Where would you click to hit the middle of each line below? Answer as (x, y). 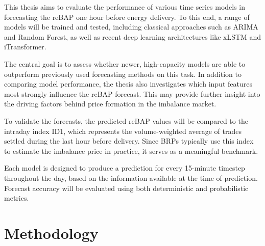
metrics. (17, 198)
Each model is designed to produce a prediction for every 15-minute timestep (125, 168)
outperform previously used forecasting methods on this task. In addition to (123, 74)
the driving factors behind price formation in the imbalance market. (110, 104)
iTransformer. (25, 47)
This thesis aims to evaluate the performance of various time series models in (125, 7)
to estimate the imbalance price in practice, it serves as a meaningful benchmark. (131, 151)
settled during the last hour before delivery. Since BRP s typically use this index (129, 141)
